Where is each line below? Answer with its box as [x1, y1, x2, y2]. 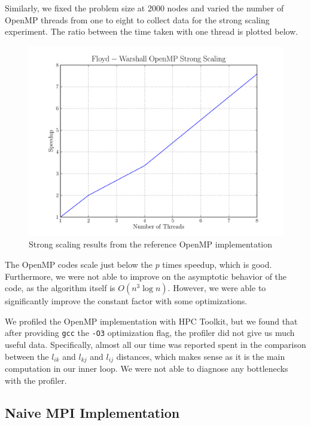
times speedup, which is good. [162, 258, 272, 270]
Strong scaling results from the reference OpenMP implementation [29, 238, 273, 250]
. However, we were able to [167, 282, 266, 294]
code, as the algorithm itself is [5, 282, 115, 294]
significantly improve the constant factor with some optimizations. [5, 295, 248, 307]
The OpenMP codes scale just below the [5, 258, 153, 270]
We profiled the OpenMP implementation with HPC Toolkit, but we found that [5, 314, 298, 327]
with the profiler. [5, 374, 67, 386]
